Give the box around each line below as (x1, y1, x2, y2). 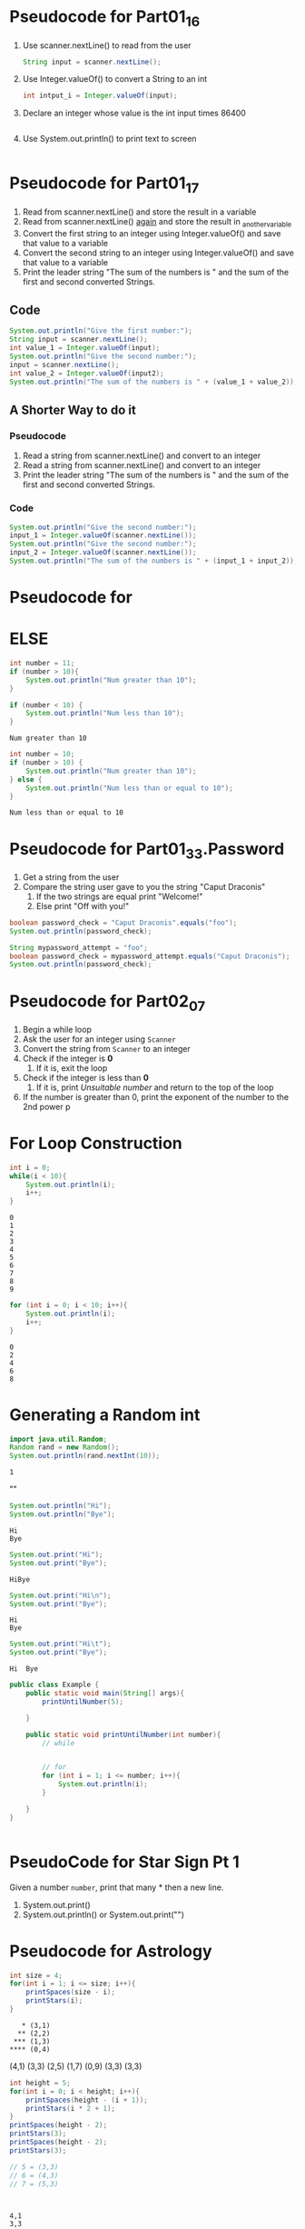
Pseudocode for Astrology (9, 1941, 212, 1961)
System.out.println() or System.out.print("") (22, 1909, 184, 1920)
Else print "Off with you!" (35, 900, 130, 911)
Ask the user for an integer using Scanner (22, 1034, 177, 1045)
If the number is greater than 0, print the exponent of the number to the (22, 1091, 289, 1102)
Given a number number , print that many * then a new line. (9, 1882, 224, 1893)
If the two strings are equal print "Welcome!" (35, 891, 203, 902)
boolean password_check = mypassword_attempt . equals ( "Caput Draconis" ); (9, 952, 290, 961)
